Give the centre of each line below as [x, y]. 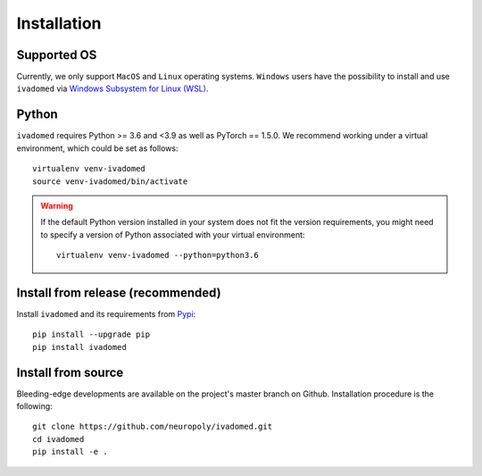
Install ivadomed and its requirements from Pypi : [106, 314]
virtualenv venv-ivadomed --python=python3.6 [158, 255]
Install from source [70, 372]
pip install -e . [70, 452]
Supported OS [57, 55]
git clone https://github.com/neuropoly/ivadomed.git [152, 427]
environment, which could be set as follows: [97, 148]
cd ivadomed [58, 439]
